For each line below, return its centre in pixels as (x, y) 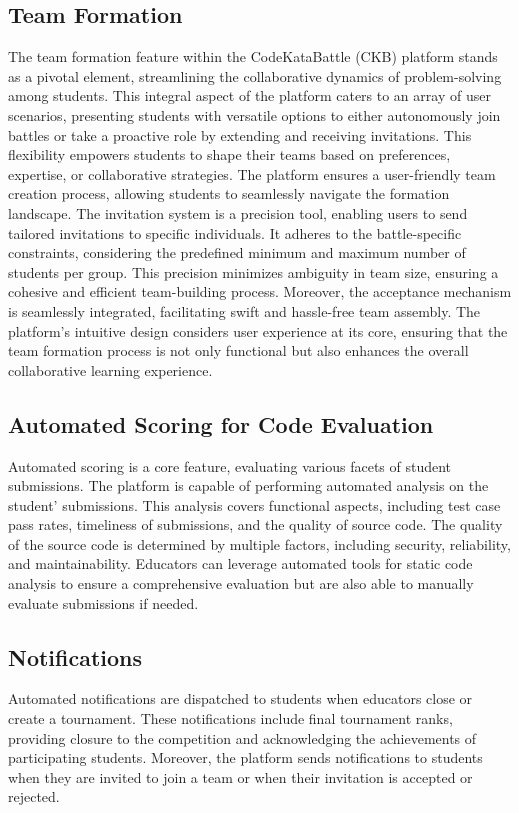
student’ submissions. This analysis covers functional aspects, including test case (254, 504)
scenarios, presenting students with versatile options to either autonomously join (254, 114)
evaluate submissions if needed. (103, 602)
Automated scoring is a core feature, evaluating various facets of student (230, 465)
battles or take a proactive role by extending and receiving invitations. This (240, 134)
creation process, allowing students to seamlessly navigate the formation (229, 193)
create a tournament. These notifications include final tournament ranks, (230, 718)
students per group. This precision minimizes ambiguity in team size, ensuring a (253, 271)
